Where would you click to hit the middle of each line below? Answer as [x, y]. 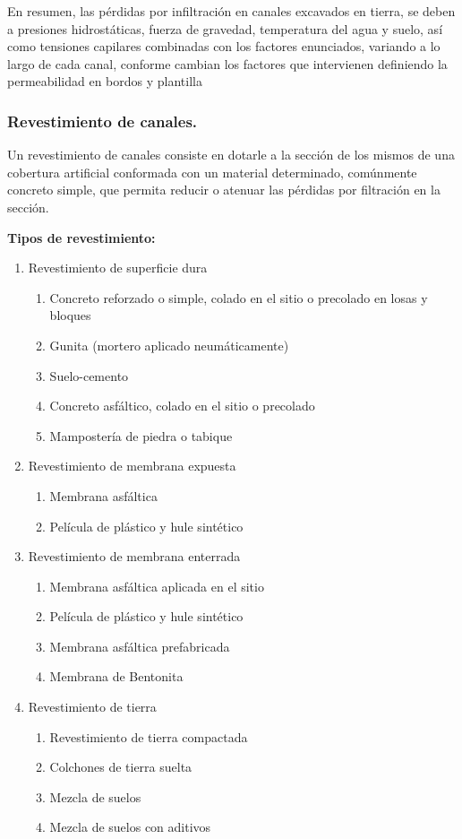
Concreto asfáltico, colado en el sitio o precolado [182, 406]
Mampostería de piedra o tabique [141, 435]
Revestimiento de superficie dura [118, 268]
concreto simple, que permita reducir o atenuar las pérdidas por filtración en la [224, 190]
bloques [70, 315]
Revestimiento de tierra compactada [149, 736]
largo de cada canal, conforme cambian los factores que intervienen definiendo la [227, 63]
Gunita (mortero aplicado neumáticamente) [169, 345]
